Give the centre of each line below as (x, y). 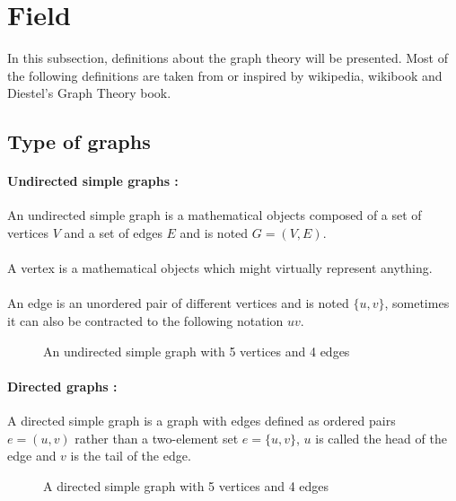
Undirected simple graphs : (93, 181)
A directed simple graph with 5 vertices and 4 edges (186, 485)
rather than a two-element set (157, 438)
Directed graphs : (62, 386)
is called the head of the (381, 438)
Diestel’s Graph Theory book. (89, 93)
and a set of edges (113, 233)
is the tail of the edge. (131, 456)
